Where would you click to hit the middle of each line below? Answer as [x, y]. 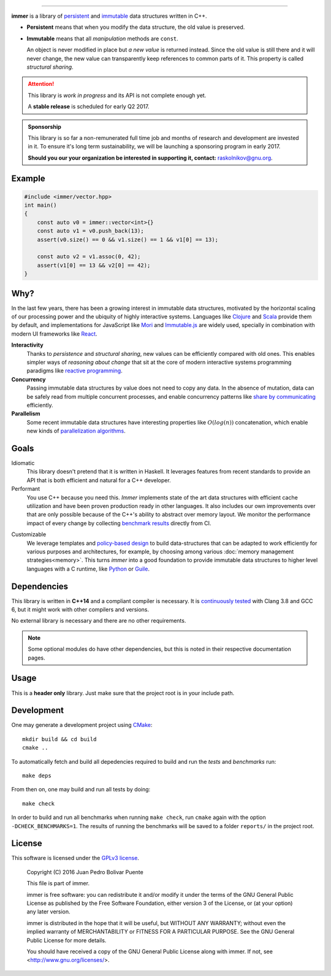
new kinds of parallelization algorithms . [76, 431]
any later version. [48, 912]
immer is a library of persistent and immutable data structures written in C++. [109, 16]
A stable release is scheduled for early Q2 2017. [89, 107]
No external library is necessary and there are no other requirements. [99, 621]
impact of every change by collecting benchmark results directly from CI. [119, 523]
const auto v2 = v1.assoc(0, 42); [89, 257]
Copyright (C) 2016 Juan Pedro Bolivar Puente [85, 872]
